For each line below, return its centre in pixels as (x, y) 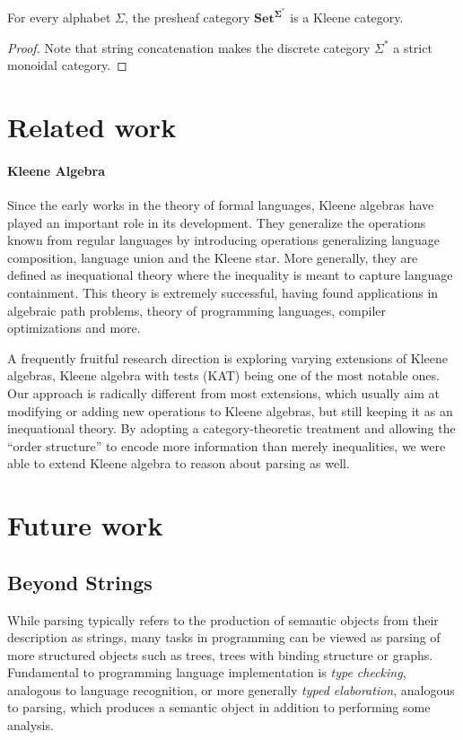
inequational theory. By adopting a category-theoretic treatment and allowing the (231, 428)
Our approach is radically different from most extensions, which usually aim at (224, 392)
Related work (92, 127)
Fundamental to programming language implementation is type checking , (207, 672)
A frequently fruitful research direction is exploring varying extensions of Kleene (228, 357)
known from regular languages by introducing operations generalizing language (223, 240)
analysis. (31, 725)
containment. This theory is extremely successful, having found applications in (223, 292)
